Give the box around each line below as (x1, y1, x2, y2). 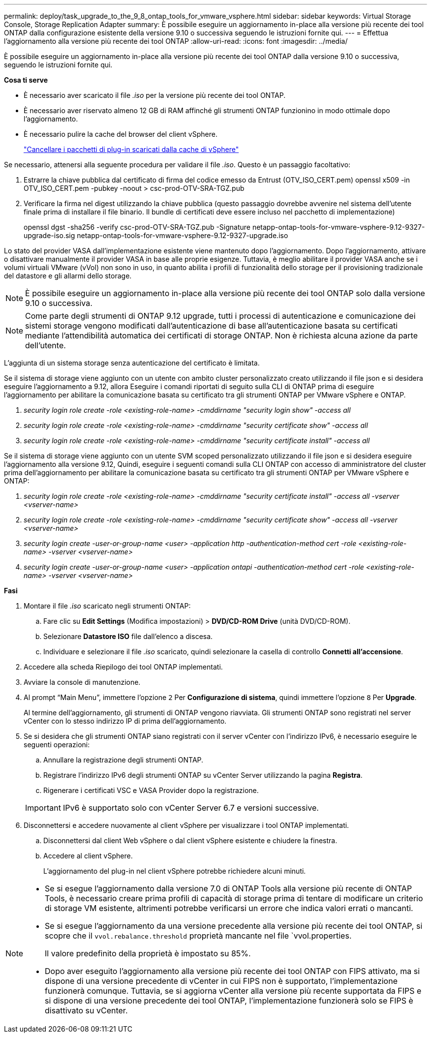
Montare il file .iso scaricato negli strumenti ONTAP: (24, 602, 191, 610)
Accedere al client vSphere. (43, 852, 133, 860)
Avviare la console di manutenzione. (24, 678, 141, 686)
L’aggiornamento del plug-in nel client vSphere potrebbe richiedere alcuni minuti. (43, 867, 306, 875)
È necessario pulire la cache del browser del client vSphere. (24, 130, 217, 138)
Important (25, 803, 61, 813)
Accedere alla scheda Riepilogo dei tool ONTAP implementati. (24, 663, 223, 671)
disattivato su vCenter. (45, 1006, 128, 1015)
